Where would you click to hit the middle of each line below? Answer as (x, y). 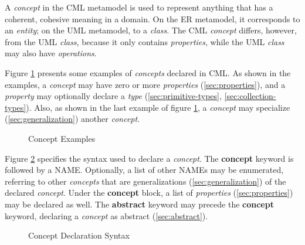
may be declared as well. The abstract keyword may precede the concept (139, 204)
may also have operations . (51, 53)
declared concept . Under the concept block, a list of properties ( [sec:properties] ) (149, 193)
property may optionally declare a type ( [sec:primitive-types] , (113, 96)
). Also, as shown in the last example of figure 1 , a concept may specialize (158, 107)
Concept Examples (62, 138)
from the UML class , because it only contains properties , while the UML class (145, 41)
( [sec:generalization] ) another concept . (72, 119)
